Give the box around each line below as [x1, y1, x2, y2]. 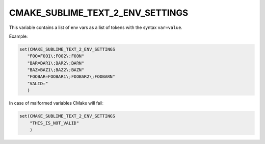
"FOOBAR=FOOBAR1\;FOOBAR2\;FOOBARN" [27, 74, 115, 79]
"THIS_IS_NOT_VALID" [29, 120, 79, 126]
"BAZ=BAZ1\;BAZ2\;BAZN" [27, 67, 84, 73]
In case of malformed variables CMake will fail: [9, 100, 104, 106]
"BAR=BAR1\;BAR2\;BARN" [27, 60, 84, 66]
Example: [9, 33, 28, 39]
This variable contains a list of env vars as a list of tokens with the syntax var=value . [9, 24, 183, 30]
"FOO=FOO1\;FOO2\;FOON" [27, 53, 84, 59]
